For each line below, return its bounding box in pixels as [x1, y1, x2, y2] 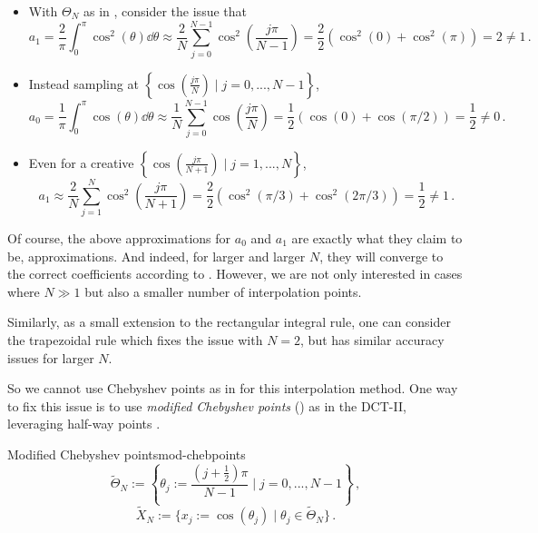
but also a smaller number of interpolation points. [84, 281, 362, 301]
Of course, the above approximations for [7, 228, 231, 247]
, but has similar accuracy [300, 330, 445, 349]
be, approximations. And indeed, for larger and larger [7, 246, 306, 265]
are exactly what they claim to [291, 228, 463, 247]
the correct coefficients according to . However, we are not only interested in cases [7, 264, 463, 283]
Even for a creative [28, 153, 134, 172]
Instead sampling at [28, 74, 139, 93]
